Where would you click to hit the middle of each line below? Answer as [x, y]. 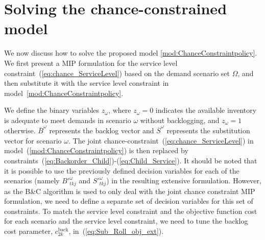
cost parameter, [29, 231]
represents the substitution [208, 130]
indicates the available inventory [206, 110]
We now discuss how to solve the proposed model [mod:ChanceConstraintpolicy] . [131, 53]
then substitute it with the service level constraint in [87, 83]
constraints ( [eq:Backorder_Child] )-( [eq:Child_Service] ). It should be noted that [131, 160]
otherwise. [20, 130]
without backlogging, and [180, 120]
